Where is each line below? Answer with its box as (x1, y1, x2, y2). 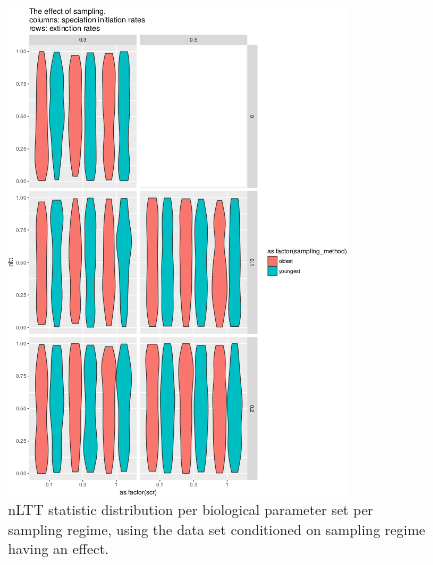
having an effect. (8, 538, 109, 559)
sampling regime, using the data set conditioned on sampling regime (8, 518, 426, 539)
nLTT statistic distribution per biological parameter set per (8, 499, 374, 520)
